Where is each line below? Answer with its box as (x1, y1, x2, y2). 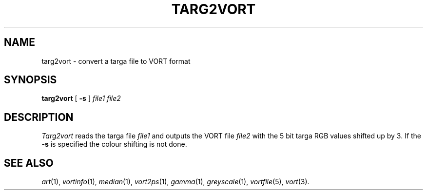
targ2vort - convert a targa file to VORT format (41, 57, 191, 65)
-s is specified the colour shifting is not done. (41, 140, 187, 149)
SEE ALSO (4, 156, 54, 169)
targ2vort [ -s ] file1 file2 (41, 94, 121, 103)
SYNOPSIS (4, 74, 57, 86)
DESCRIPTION (4, 111, 74, 123)
